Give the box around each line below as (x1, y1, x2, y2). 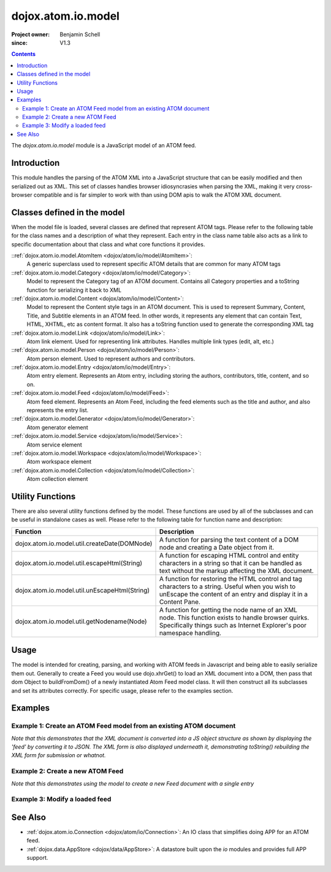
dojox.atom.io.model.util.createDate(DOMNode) (15, 539, 153, 548)
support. (26, 854, 48, 862)
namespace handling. (159, 628, 222, 637)
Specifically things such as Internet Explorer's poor (159, 621, 306, 629)
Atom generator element (26, 424, 88, 431)
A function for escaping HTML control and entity (159, 551, 299, 559)
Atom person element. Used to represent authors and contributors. (26, 355, 196, 362)
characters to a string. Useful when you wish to (159, 582, 296, 591)
